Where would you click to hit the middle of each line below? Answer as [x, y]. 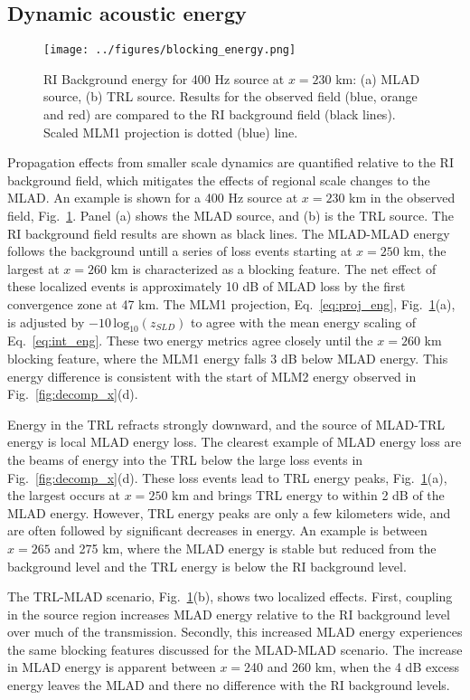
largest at [33, 268]
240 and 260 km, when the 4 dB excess [352, 667]
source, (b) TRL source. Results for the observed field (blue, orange [230, 96]
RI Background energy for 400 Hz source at [164, 78]
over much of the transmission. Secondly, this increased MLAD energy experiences [235, 632]
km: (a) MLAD [378, 78]
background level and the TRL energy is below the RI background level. [207, 566]
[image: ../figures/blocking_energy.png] [170, 50]
